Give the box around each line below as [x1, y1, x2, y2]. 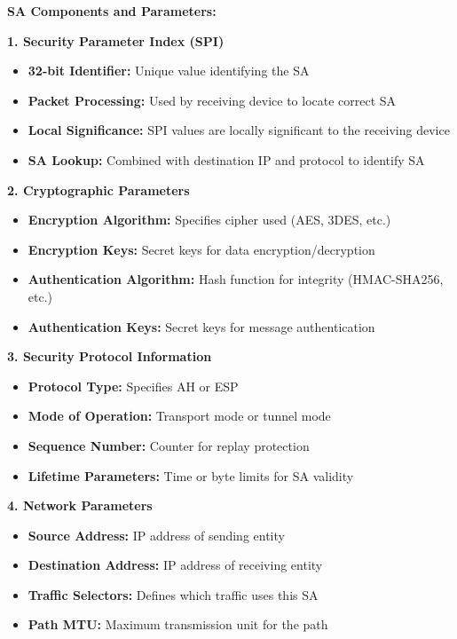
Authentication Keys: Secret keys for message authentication [28, 317, 375, 335]
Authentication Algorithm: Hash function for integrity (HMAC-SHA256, [28, 270, 444, 288]
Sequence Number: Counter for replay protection [28, 436, 310, 454]
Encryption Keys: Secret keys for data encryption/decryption [28, 240, 375, 258]
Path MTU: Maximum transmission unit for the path [28, 615, 328, 634]
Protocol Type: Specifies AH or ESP [28, 376, 239, 395]
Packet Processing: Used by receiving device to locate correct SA [28, 91, 397, 109]
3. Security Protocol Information [7, 347, 212, 366]
